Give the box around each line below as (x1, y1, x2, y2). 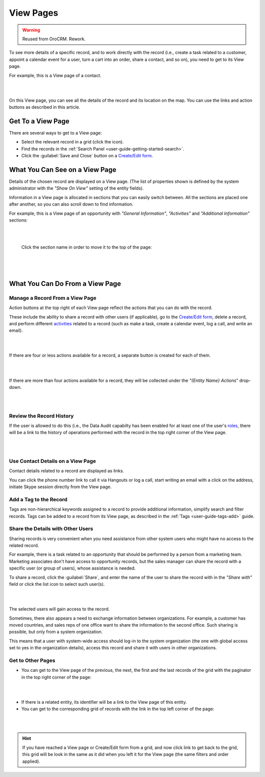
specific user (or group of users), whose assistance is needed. (9, 565, 136, 571)
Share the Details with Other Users (9, 525, 93, 532)
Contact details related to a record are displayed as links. (9, 468, 125, 474)
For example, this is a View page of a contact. (9, 72, 102, 78)
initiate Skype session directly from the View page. (9, 484, 112, 490)
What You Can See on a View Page (9, 165, 117, 174)
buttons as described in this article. (9, 104, 80, 110)
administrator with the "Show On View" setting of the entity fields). (9, 185, 144, 191)
